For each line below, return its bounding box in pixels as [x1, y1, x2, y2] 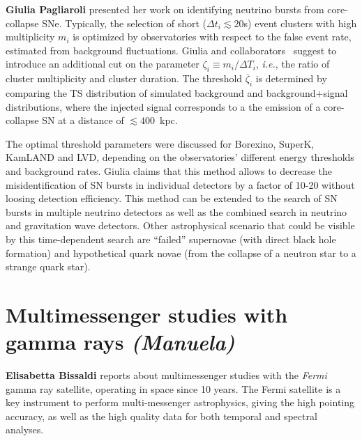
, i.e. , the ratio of [255, 56, 330, 71]
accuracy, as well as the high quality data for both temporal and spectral [6, 408, 317, 423]
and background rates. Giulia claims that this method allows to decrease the [6, 163, 333, 178]
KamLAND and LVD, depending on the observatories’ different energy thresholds [6, 150, 354, 164]
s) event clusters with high [243, 15, 357, 30]
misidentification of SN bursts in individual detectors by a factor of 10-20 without [6, 177, 355, 192]
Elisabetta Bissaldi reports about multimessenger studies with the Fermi [6, 368, 327, 382]
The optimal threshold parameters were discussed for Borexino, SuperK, [6, 136, 315, 150]
